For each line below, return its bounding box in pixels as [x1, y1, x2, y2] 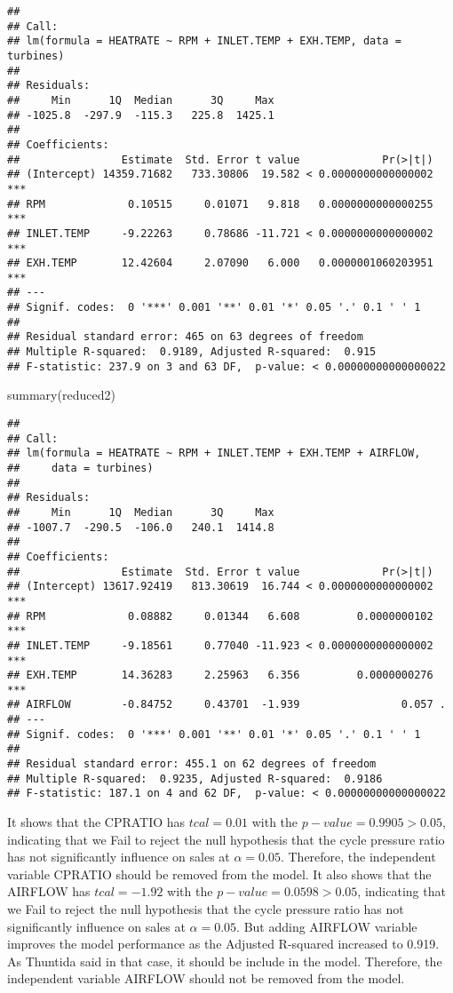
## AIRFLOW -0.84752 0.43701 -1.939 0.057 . [7, 698, 446, 711]
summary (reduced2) [7, 385, 115, 404]
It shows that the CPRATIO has [7, 813, 186, 831]
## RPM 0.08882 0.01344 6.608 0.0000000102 [7, 609, 433, 623]
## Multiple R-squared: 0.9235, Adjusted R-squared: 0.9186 [7, 772, 383, 785]
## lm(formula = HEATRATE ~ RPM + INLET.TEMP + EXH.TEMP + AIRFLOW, [7, 447, 421, 460]
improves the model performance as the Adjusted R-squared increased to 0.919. [7, 934, 440, 953]
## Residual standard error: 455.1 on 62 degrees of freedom [7, 758, 377, 771]
